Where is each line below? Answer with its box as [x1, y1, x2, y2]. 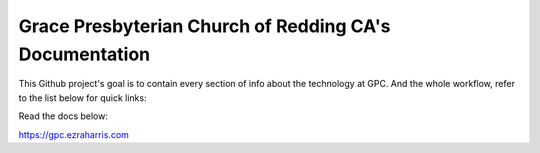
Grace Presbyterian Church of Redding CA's [18, 15, 391, 37]
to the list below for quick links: [18, 91, 147, 104]
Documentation [18, 43, 151, 65]
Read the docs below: [18, 110, 109, 122]
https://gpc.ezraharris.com [18, 128, 130, 140]
